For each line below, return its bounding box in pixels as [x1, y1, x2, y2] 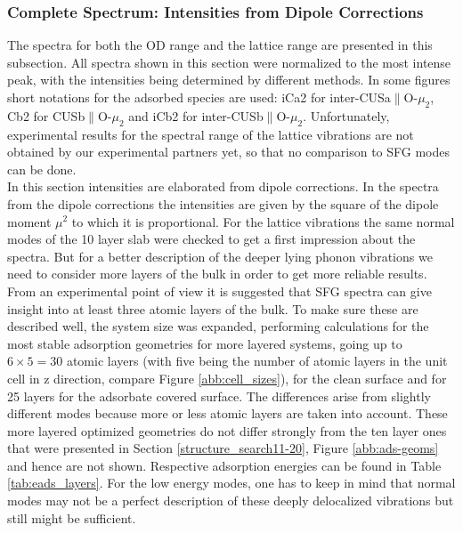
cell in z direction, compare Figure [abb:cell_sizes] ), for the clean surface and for [7, 368, 447, 387]
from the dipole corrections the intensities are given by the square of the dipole [7, 194, 439, 213]
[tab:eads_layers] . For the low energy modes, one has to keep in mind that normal [7, 473, 456, 492]
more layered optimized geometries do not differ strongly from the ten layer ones [7, 421, 447, 440]
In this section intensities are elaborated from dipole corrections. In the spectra [7, 177, 439, 196]
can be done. [7, 159, 77, 178]
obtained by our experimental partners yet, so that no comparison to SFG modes [7, 142, 451, 161]
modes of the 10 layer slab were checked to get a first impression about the [7, 230, 416, 248]
